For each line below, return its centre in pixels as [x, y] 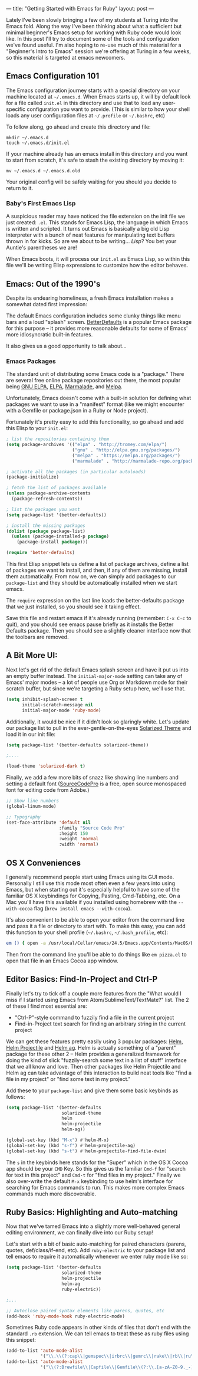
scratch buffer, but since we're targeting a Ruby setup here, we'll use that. [96, 688]
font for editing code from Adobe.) [48, 790]
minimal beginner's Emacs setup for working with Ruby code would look [94, 32]
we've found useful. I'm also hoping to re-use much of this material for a [94, 45]
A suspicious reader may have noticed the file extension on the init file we [96, 216]
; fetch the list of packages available [57, 488]
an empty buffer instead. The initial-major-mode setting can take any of [94, 676]
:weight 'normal [79, 839]
